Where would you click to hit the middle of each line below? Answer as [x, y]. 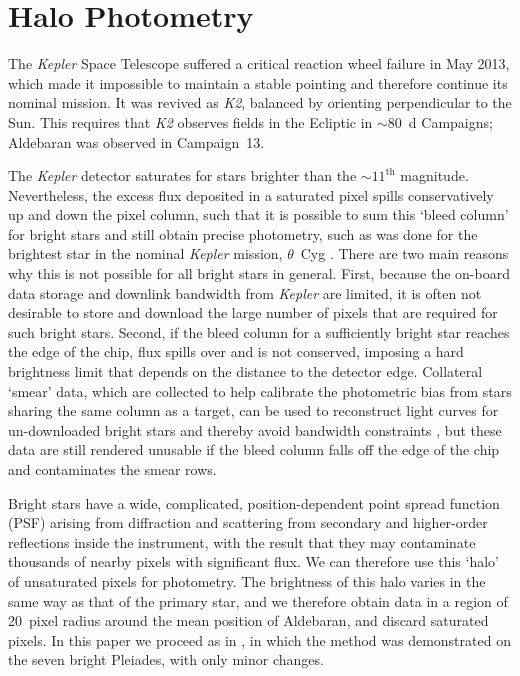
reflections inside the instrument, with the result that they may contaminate [242, 541]
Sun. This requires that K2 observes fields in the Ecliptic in [190, 121]
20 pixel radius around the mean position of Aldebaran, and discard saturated [248, 620]
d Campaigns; [450, 121]
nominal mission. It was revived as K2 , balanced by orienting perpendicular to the [260, 102]
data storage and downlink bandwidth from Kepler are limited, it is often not [245, 292]
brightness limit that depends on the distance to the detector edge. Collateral [245, 371]
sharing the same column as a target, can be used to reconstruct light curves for [253, 410]
